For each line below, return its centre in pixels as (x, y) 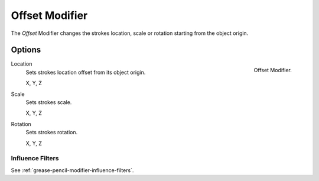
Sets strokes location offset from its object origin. (86, 72)
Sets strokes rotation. (52, 132)
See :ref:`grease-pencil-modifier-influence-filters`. (72, 170)
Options (26, 50)
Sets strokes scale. (49, 102)
